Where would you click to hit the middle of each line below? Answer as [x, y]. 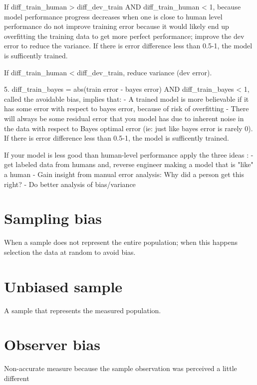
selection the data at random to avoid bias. [70, 252]
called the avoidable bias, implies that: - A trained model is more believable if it [127, 98]
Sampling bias [53, 218]
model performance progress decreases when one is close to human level [113, 16]
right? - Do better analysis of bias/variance [70, 184]
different [17, 378]
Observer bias [52, 344]
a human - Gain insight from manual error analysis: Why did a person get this [124, 174]
